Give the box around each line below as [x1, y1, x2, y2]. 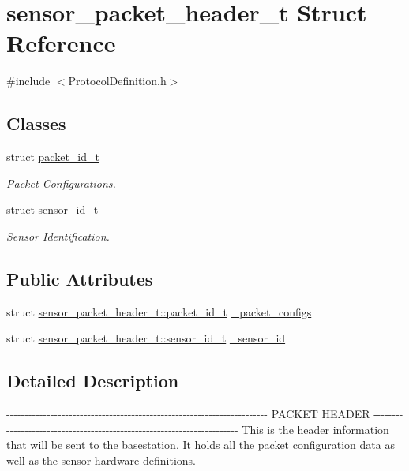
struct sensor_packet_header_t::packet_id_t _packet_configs [6, 303, 312, 320]
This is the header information [242, 421, 389, 437]
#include [6, 73, 51, 89]
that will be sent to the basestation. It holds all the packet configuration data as [6, 436, 395, 453]
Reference [6, 27, 116, 59]
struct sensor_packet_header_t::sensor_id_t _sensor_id [6, 330, 286, 346]
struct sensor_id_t [6, 201, 99, 218]
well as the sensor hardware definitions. [6, 451, 196, 468]
